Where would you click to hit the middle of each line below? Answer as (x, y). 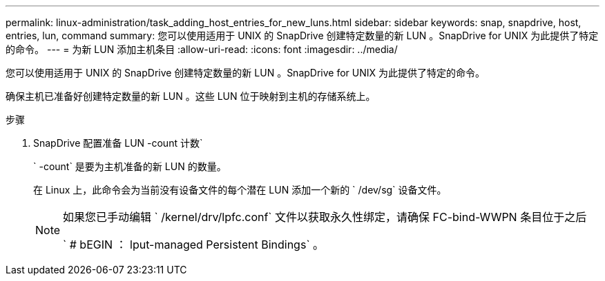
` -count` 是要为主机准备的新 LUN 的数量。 (130, 166)
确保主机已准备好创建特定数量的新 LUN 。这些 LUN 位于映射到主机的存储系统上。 (191, 96)
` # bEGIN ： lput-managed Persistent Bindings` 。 (194, 244)
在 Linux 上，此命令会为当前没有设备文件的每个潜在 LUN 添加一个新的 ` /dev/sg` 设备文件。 (240, 190)
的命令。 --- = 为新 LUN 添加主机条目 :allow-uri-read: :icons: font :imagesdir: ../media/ (202, 49)
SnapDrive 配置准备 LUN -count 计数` (118, 143)
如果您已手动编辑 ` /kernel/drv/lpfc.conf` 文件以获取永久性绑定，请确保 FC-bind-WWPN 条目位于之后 (325, 217)
